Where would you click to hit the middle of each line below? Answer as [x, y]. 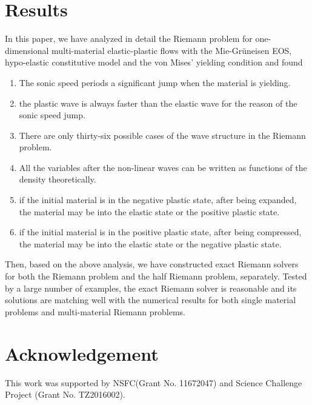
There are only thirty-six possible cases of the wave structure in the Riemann [162, 135]
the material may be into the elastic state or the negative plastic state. [150, 243]
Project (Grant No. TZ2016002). [65, 394]
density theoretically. [58, 179]
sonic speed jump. [52, 115]
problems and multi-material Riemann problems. [95, 311]
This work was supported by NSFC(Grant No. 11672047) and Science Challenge [154, 382]
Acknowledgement [82, 353]
